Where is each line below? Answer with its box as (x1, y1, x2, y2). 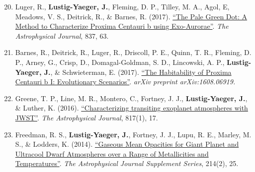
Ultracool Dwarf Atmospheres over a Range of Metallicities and (15, 148, 209, 159)
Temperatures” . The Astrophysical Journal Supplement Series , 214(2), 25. (15, 158, 239, 169)
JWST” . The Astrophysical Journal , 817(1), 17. (15, 112, 158, 122)
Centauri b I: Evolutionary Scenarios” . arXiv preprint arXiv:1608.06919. (15, 76, 236, 87)
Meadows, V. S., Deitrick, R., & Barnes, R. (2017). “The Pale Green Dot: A (15, 11, 248, 21)
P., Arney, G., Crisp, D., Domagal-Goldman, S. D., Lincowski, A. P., (15, 57, 225, 67)
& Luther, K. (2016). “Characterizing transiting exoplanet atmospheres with (15, 103, 248, 113)
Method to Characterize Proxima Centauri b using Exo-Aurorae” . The (15, 21, 229, 31)
